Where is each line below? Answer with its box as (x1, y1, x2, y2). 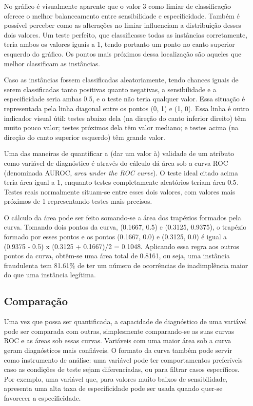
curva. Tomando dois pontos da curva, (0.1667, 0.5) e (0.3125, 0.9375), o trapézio (4, 222, 247, 232)
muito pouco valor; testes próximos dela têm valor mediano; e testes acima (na (4, 122, 239, 133)
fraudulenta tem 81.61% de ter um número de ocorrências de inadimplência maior (4, 260, 248, 270)
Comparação (4, 293, 68, 309)
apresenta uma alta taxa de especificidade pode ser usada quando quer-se (4, 383, 223, 393)
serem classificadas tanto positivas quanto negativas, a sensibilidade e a (4, 84, 216, 94)
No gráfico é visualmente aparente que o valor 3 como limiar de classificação (4, 1, 231, 11)
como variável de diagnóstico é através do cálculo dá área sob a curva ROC (4, 157, 228, 168)
